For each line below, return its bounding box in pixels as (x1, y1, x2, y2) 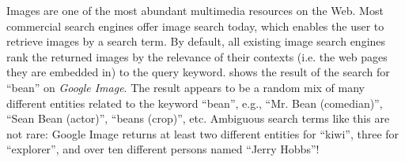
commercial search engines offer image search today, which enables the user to (6, 17, 384, 34)
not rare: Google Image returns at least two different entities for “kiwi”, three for (6, 125, 399, 142)
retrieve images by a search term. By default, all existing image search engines (6, 33, 386, 50)
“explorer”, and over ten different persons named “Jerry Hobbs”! (6, 141, 320, 157)
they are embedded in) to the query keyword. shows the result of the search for (6, 64, 390, 80)
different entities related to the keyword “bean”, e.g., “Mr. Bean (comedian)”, (6, 94, 383, 111)
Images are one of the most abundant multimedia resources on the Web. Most (6, 2, 384, 18)
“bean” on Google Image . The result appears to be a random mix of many (6, 79, 365, 95)
